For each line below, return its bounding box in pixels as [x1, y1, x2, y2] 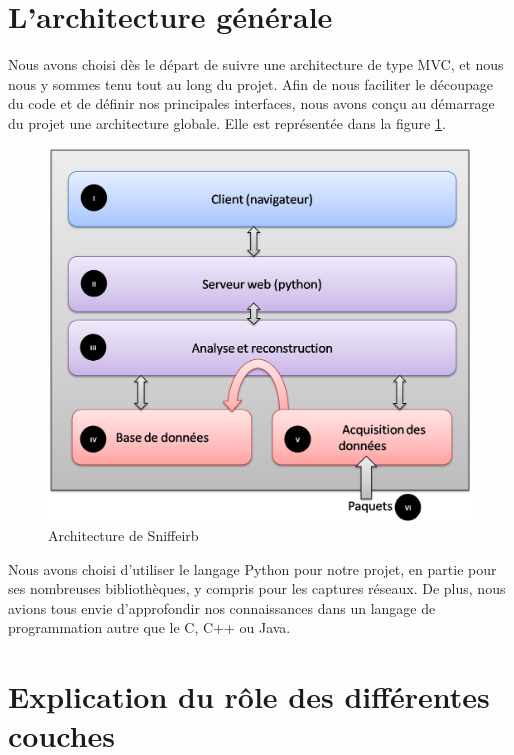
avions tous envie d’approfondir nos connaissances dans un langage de [8, 597, 436, 618]
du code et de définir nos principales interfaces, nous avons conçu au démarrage [8, 93, 495, 114]
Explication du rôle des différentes [8, 676, 490, 717]
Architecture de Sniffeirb [48, 524, 199, 545]
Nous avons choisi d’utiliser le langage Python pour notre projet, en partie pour [8, 558, 497, 579]
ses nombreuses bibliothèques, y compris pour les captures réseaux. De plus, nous [8, 578, 506, 599]
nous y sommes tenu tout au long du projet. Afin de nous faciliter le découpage [8, 73, 493, 94]
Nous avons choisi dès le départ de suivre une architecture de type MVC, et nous [8, 54, 504, 75]
